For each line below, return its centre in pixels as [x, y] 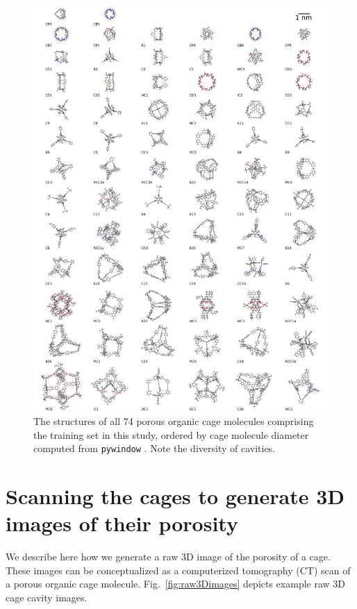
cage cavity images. [47, 597]
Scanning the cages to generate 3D [175, 495]
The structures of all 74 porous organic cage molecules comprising [174, 420]
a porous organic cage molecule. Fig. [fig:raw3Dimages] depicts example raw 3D [176, 584]
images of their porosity [122, 523]
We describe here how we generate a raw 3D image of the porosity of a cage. [168, 557]
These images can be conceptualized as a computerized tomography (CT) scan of [178, 570]
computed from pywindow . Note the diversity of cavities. [155, 448]
